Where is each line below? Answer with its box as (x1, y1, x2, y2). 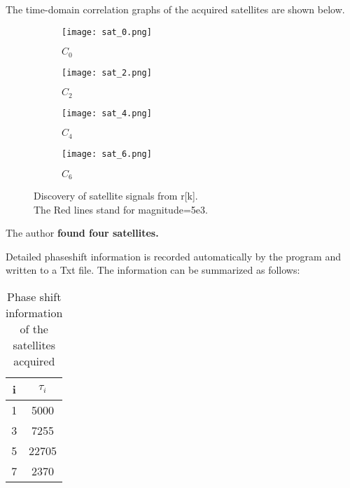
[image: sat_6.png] (62, 148, 152, 159)
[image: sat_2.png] (62, 67, 152, 78)
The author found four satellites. (6, 225, 159, 240)
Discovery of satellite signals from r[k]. (34, 188, 198, 203)
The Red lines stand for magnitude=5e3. (34, 202, 208, 216)
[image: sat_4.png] (62, 108, 152, 118)
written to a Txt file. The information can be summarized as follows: (6, 263, 300, 277)
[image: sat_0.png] (62, 27, 152, 37)
